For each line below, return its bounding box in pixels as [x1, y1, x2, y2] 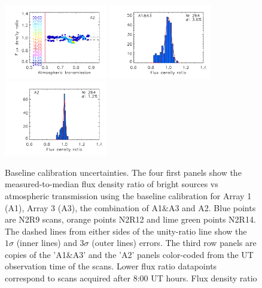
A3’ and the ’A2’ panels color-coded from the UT [72, 248, 254, 260]
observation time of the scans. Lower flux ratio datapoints [5, 260, 217, 272]
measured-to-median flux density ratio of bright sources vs [5, 178, 218, 190]
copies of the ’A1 [5, 248, 66, 260]
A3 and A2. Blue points [168, 201, 256, 214]
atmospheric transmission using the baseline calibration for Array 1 [5, 189, 252, 202]
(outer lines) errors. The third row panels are [92, 236, 257, 249]
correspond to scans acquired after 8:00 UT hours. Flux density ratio [5, 272, 257, 284]
